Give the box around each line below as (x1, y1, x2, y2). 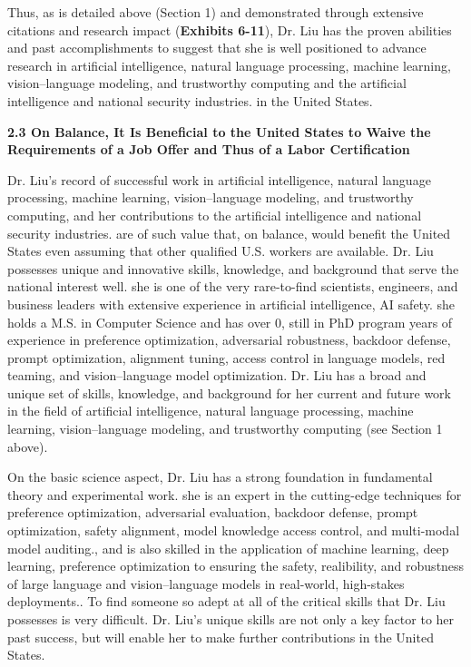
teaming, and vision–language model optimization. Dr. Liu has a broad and (7, 366, 427, 385)
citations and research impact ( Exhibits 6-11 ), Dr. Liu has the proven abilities (7, 20, 452, 39)
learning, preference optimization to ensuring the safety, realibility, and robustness (7, 556, 465, 575)
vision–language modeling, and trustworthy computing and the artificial (7, 74, 407, 93)
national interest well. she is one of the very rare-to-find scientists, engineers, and (7, 277, 458, 296)
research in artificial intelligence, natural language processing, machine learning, (7, 55, 451, 74)
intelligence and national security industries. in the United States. (7, 91, 373, 110)
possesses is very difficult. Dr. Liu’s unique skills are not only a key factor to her (7, 610, 455, 628)
